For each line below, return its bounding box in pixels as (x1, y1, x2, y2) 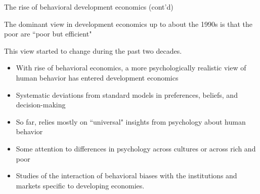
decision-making (16, 99, 66, 110)
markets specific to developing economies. (16, 180, 145, 190)
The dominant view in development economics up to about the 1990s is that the (4, 18, 252, 29)
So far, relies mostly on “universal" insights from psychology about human (16, 116, 246, 127)
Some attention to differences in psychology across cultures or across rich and (16, 143, 256, 153)
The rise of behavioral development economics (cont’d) (4, 2, 174, 12)
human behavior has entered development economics (16, 72, 179, 83)
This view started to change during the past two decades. (4, 45, 182, 56)
